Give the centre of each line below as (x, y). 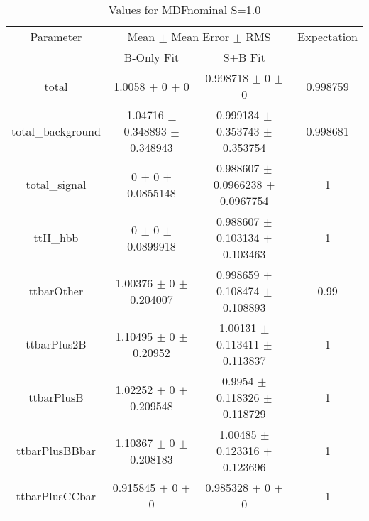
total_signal (56, 184)
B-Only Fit (152, 57)
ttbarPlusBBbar (56, 450)
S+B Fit (244, 57)
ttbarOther (56, 291)
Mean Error (200, 37)
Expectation (327, 37)
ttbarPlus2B (56, 344)
